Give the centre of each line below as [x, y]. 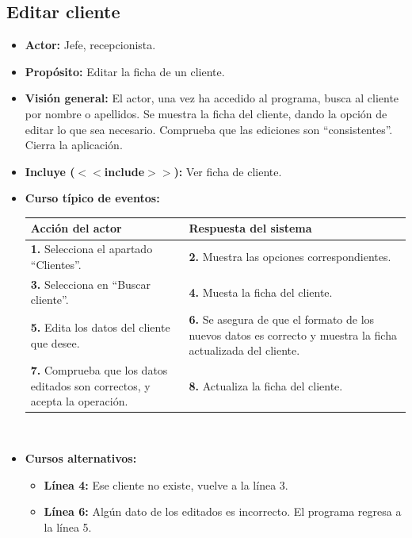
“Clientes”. [56, 264]
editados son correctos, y [90, 385]
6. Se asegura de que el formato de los [282, 319]
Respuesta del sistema [250, 228]
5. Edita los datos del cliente [100, 327]
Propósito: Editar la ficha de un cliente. [125, 71]
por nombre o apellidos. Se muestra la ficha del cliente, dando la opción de [206, 113]
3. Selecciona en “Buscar [91, 284]
